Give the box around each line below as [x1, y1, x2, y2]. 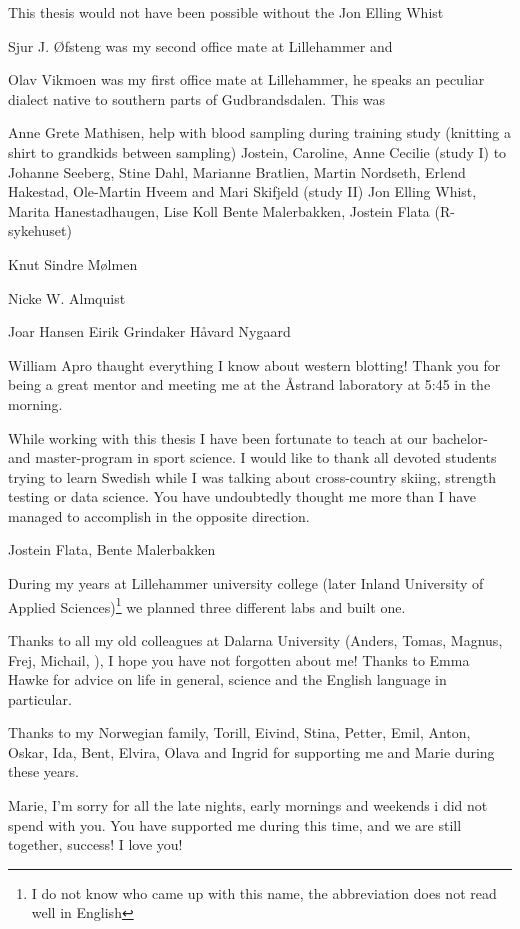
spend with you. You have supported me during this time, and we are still [8, 814, 462, 835]
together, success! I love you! [8, 834, 183, 855]
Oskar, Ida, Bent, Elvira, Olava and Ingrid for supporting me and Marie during [8, 741, 495, 762]
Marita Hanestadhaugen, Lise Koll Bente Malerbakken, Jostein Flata [8, 200, 430, 221]
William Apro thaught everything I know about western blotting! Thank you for [8, 354, 501, 375]
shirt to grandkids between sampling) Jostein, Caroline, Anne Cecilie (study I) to [8, 141, 507, 162]
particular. [8, 688, 72, 709]
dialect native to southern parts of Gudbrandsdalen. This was [8, 88, 386, 109]
